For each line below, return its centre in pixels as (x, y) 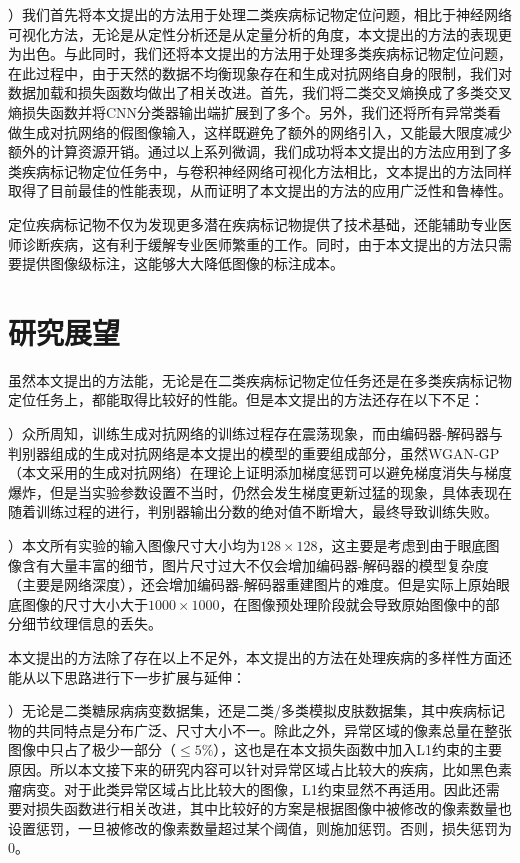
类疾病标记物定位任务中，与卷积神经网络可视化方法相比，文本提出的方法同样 (260, 170)
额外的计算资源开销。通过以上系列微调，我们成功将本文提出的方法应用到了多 (260, 151)
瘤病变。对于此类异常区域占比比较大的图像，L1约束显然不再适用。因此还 (247, 788)
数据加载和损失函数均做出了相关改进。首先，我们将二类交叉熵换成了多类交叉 (260, 92)
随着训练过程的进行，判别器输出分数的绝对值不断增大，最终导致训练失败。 (253, 511)
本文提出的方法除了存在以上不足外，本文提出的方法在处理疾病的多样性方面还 (260, 656)
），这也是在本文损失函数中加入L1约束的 (344, 749)
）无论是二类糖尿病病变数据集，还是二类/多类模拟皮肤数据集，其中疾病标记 (256, 710)
